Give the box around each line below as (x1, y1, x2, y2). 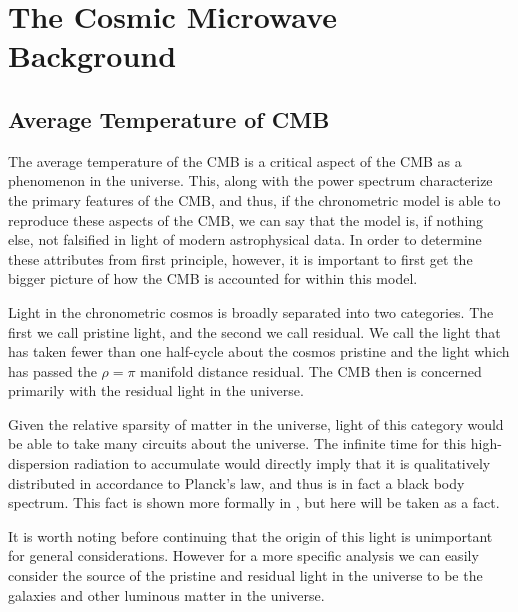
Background (8, 35, 177, 76)
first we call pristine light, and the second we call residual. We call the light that (8, 321, 501, 342)
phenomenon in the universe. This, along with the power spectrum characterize (8, 170, 493, 191)
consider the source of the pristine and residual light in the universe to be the (8, 565, 483, 586)
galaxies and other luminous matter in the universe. (8, 584, 325, 605)
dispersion (8, 453, 70, 474)
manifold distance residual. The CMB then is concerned (140, 360, 482, 381)
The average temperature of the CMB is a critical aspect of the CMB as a (8, 150, 462, 171)
